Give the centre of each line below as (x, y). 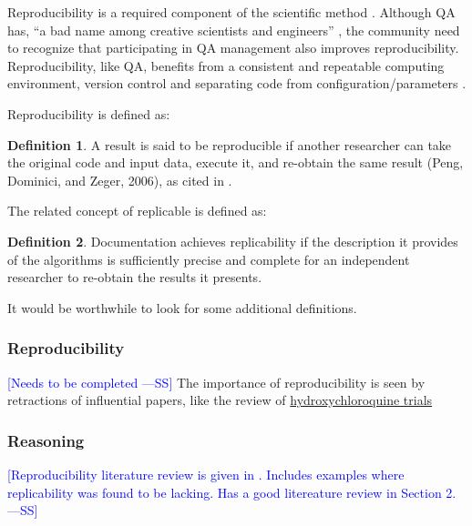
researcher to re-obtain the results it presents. (135, 277)
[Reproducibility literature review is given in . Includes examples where (206, 474)
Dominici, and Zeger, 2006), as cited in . (120, 180)
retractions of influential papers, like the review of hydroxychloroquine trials (220, 400)
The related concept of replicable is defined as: (137, 211)
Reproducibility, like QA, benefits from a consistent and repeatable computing (226, 65)
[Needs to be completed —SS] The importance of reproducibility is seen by (216, 382)
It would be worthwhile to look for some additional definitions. (182, 307)
